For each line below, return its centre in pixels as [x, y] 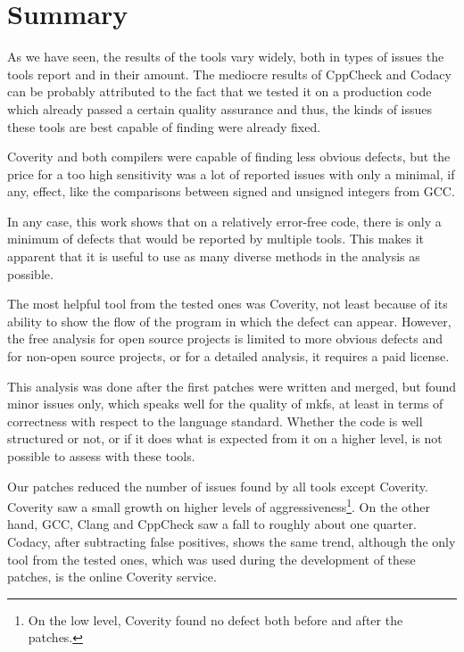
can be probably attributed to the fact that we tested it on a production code [220, 91]
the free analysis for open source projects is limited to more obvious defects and [225, 338]
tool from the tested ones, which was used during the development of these [211, 559]
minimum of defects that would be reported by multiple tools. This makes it [216, 239]
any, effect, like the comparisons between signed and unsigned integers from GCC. [231, 191]
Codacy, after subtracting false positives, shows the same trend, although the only [232, 542]
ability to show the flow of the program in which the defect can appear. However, [229, 321]
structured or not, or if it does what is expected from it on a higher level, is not [225, 438]
